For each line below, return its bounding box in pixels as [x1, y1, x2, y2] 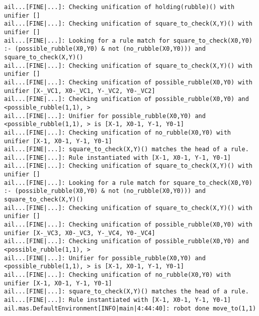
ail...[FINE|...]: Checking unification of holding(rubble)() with [4, 4, 235, 11]
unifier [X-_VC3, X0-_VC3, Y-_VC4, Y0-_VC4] [4, 229, 155, 237]
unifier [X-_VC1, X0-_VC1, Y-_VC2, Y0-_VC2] [4, 87, 155, 94]
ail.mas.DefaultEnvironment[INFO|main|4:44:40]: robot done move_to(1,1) [4, 304, 256, 312]
